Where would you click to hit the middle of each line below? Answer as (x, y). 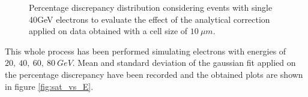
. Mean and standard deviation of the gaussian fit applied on (184, 63)
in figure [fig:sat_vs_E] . (49, 86)
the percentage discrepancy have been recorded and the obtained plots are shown (154, 74)
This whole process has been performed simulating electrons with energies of (146, 51)
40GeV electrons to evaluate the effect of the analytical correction (149, 19)
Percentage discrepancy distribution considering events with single (151, 7)
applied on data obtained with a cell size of (108, 31)
